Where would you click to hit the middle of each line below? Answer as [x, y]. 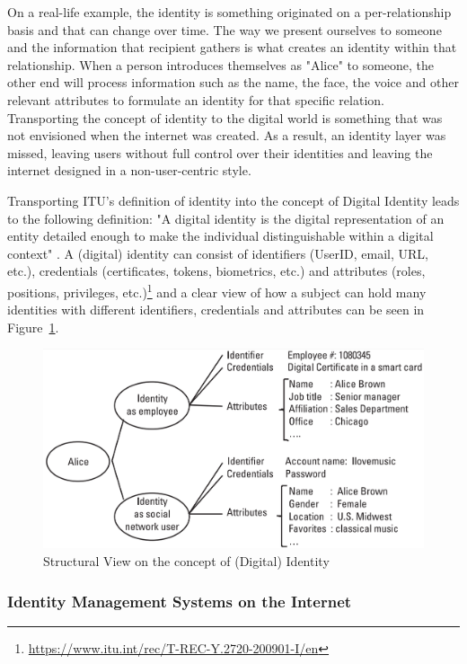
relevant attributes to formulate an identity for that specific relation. [196, 99]
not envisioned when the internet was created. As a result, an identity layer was [227, 135]
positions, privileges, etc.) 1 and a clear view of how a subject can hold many [217, 290]
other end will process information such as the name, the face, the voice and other [233, 82]
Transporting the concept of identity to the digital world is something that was [225, 117]
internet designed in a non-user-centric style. [129, 170]
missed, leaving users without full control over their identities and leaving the [220, 152]
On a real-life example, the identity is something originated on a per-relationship [229, 12]
